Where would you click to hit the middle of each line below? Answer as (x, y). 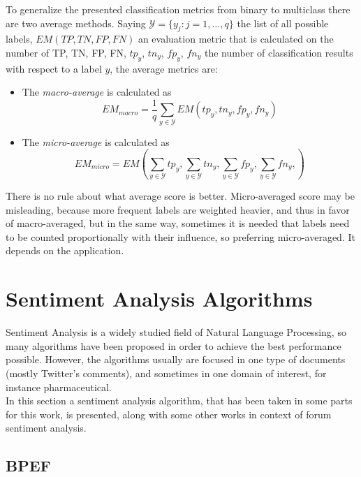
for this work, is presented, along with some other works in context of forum (169, 414)
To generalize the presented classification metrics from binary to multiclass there (178, 9)
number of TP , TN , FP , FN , (66, 52)
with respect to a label (54, 68)
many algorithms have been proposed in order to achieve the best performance (174, 345)
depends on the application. (65, 250)
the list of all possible (283, 23)
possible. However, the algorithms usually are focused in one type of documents (176, 359)
